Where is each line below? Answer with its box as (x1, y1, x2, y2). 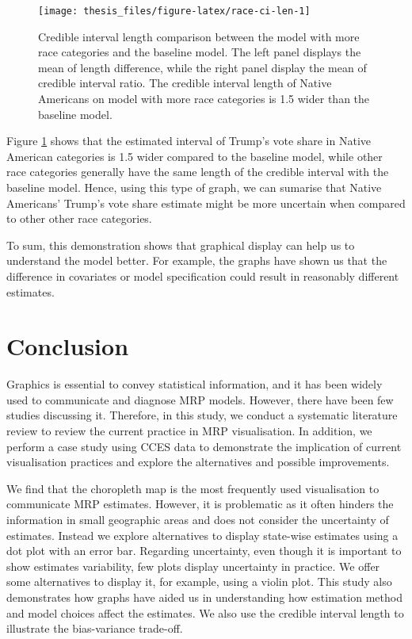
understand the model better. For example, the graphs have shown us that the (6, 252, 387, 269)
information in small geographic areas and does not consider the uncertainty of (6, 511, 389, 528)
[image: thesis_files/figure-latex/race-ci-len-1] (38, 6, 311, 17)
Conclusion (6, 330, 129, 362)
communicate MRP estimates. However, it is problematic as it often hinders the (6, 496, 394, 512)
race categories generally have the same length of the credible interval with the (6, 163, 389, 180)
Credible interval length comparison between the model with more (38, 28, 360, 44)
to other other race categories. (6, 210, 152, 227)
